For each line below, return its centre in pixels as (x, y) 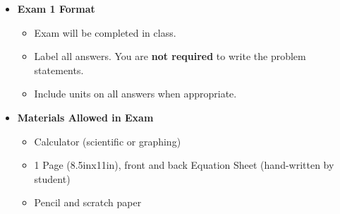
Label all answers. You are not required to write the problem (170, 56)
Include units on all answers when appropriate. (135, 94)
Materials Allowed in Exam (85, 117)
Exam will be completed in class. (105, 32)
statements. (59, 70)
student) (52, 178)
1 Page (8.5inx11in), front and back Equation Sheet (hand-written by (184, 165)
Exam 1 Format (56, 8)
